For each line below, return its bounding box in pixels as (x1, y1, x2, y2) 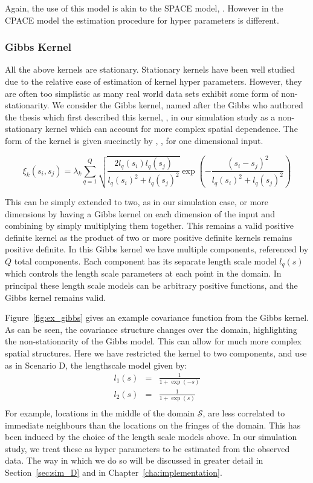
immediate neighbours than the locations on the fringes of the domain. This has (5, 418, 301, 431)
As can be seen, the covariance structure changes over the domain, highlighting (5, 323, 297, 335)
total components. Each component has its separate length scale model (14, 254, 277, 267)
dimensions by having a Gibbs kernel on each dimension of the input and (5, 207, 275, 220)
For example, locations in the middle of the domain (5, 406, 195, 419)
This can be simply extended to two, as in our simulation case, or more (5, 195, 269, 208)
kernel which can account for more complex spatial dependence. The (45, 122, 298, 135)
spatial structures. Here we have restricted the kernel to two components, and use (5, 346, 307, 359)
